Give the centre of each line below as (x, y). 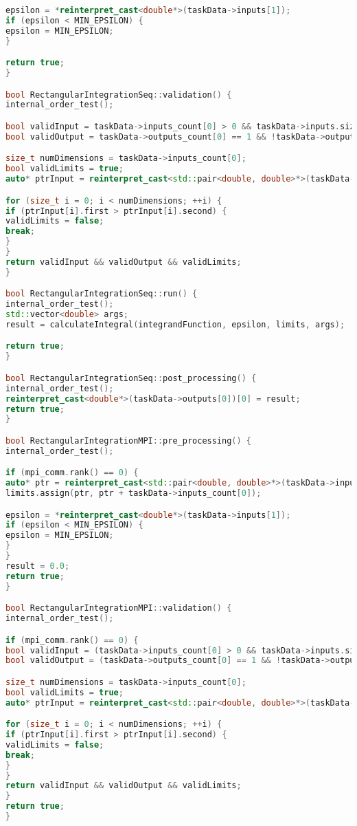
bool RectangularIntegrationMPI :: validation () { (119, 608)
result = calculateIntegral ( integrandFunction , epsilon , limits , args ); (175, 324)
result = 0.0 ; (38, 566)
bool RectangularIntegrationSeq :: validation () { (119, 95)
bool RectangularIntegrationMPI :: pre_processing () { (129, 441)
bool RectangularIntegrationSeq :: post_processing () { (131, 378)
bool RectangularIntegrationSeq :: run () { (102, 294)
